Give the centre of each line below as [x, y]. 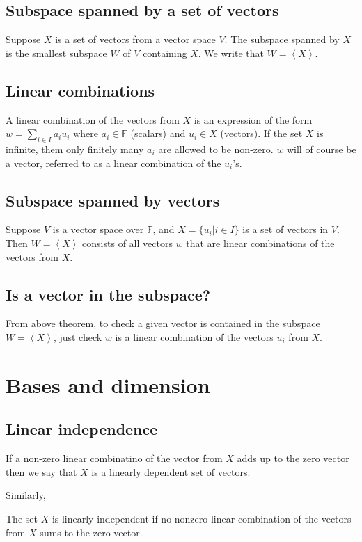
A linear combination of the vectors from [93, 119]
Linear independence [82, 429]
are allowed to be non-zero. [216, 149]
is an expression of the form [253, 119]
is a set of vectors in [285, 229]
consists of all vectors [127, 242]
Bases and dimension [108, 384]
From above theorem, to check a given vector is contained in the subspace [163, 323]
